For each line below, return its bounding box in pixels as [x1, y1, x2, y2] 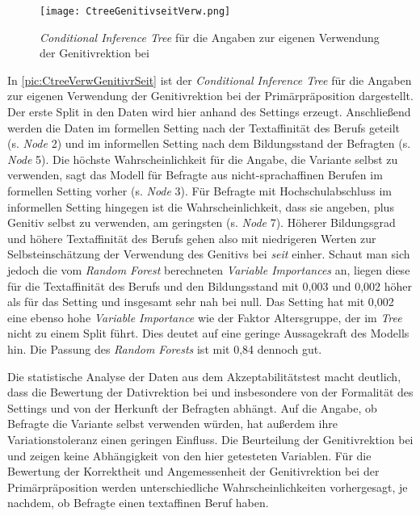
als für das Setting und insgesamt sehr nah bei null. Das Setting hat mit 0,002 [7, 293, 394, 310]
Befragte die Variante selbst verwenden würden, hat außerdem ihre [7, 415, 338, 432]
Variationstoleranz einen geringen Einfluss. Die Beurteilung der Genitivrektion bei [7, 430, 414, 447]
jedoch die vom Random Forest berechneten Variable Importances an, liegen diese [7, 261, 410, 278]
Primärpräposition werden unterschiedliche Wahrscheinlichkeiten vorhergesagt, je [7, 478, 408, 495]
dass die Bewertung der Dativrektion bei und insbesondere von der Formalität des [7, 384, 414, 401]
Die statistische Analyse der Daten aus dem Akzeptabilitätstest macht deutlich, [7, 367, 401, 384]
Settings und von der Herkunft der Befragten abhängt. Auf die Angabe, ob [7, 399, 377, 416]
